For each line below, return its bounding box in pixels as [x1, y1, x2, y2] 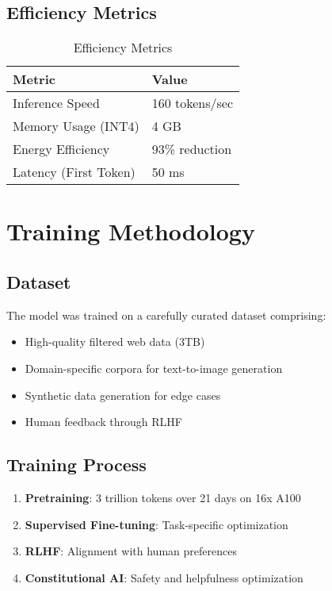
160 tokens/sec [151, 94, 234, 113]
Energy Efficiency [13, 140, 110, 159]
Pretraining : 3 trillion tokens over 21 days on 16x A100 [25, 489, 301, 505]
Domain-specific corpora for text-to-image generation [25, 359, 283, 376]
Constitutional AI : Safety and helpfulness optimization [25, 569, 303, 585]
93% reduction [151, 140, 232, 159]
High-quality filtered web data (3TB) [25, 333, 205, 350]
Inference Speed [13, 94, 100, 113]
